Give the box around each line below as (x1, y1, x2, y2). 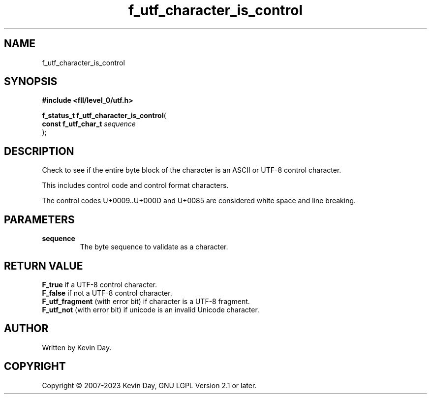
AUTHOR (4, 322, 49, 335)
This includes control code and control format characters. (42, 181, 229, 190)
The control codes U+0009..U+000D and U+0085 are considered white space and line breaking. (42, 196, 356, 205)
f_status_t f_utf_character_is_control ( (42, 111, 166, 120)
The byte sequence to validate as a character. (80, 243, 228, 251)
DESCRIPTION (4, 145, 74, 157)
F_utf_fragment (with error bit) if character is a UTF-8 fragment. (42, 297, 250, 306)
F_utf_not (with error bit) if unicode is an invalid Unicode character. (42, 305, 259, 314)
